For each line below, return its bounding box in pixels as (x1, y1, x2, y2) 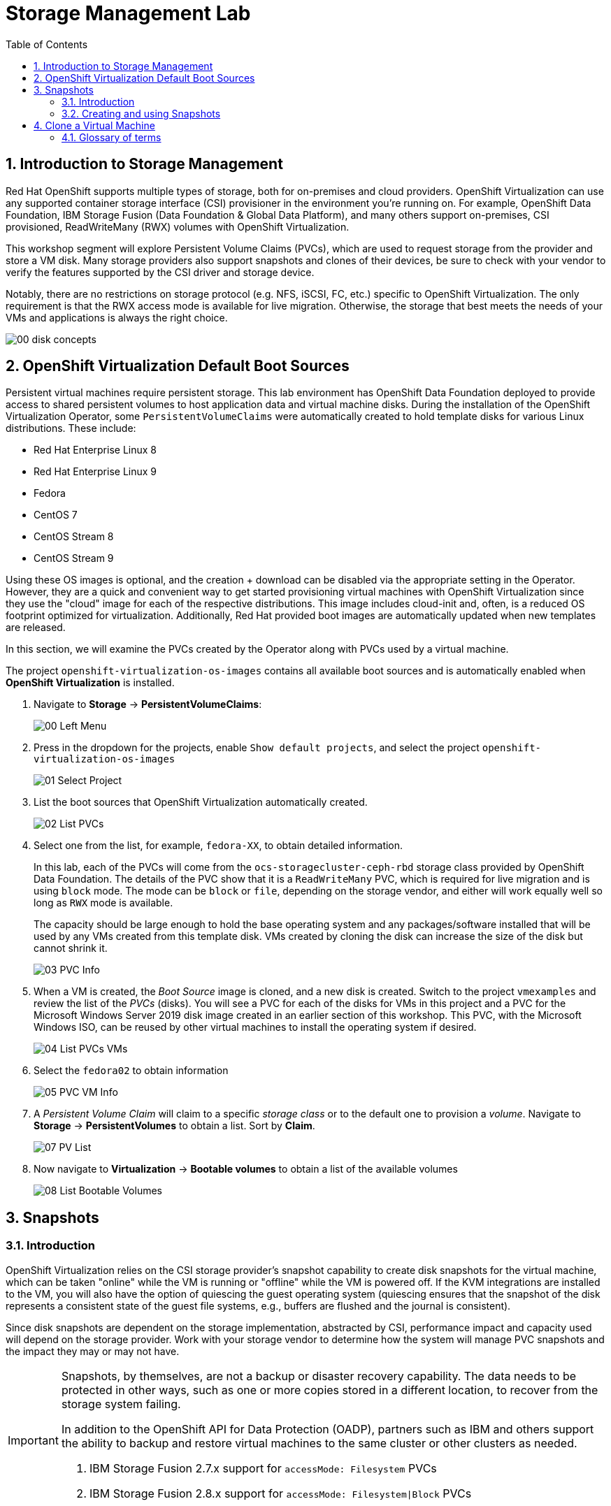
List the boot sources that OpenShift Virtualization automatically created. (34, 796, 368, 809)
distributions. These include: (6, 422, 136, 435)
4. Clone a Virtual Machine (34, 119, 155, 131)
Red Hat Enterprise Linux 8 (34, 444, 157, 456)
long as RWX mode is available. (34, 897, 173, 909)
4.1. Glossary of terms (62, 131, 161, 143)
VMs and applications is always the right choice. (6, 311, 228, 324)
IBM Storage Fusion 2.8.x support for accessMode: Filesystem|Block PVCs (89, 1486, 472, 1500)
